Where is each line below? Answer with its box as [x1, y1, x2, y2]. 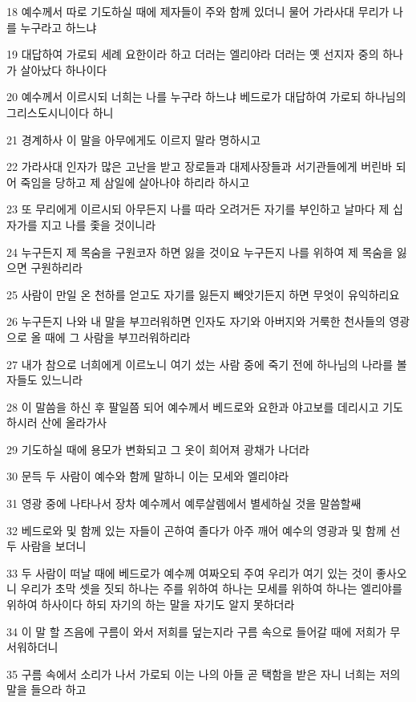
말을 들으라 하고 [6, 681, 87, 698]
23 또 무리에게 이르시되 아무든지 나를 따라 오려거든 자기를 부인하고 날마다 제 [6, 201, 390, 217]
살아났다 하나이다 [20, 61, 107, 78]
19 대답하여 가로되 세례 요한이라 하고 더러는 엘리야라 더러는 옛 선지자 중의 [6, 46, 379, 63]
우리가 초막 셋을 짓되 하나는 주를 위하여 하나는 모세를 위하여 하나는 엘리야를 [20, 580, 402, 597]
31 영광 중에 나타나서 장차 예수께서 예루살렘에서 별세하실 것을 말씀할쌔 [6, 495, 361, 512]
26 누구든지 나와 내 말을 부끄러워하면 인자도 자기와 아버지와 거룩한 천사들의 [6, 313, 386, 330]
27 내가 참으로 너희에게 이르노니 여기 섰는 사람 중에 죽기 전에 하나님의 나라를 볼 [6, 355, 407, 372]
